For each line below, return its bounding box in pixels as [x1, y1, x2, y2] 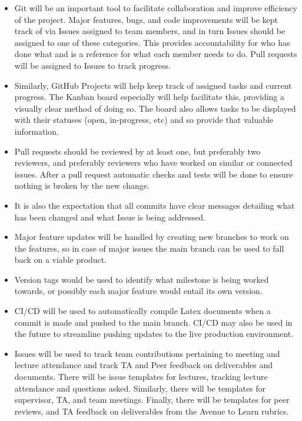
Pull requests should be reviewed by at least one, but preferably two [14, 145, 261, 157]
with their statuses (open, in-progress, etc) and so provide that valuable [14, 113, 274, 126]
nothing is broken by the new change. [14, 179, 150, 192]
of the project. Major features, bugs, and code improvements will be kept [14, 13, 278, 25]
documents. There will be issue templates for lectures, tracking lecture [14, 370, 268, 383]
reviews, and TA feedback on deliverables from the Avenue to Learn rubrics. [14, 405, 289, 417]
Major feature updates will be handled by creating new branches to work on [14, 230, 289, 243]
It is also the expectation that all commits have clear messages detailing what [14, 199, 295, 211]
